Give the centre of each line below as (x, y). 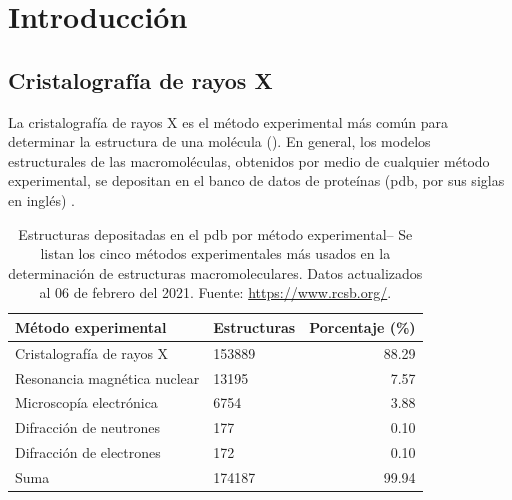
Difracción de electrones (88, 452)
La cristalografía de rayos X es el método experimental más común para (228, 121)
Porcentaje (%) (362, 326)
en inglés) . (41, 199)
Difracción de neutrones (88, 427)
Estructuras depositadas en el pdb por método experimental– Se (215, 233)
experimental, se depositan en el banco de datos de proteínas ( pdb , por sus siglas (256, 180)
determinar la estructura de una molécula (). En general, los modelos (219, 141)
